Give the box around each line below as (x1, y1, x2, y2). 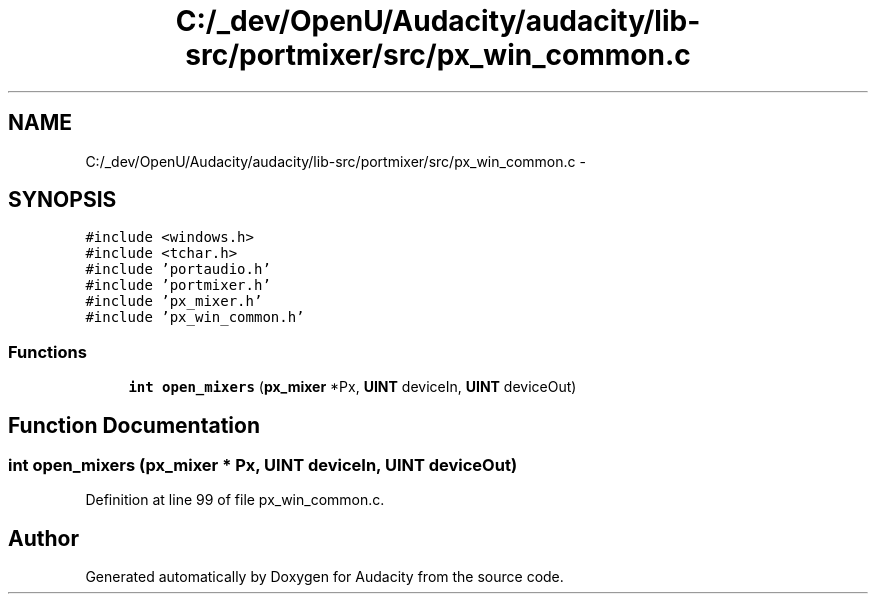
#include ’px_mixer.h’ (85, 293, 263, 310)
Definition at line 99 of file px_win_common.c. (85, 491, 385, 509)
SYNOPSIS (8, 187, 117, 213)
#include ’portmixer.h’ (85, 277, 271, 294)
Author (8, 525, 79, 551)
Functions (8, 341, 87, 362)
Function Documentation (8, 412, 260, 438)
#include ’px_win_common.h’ (85, 309, 305, 326)
